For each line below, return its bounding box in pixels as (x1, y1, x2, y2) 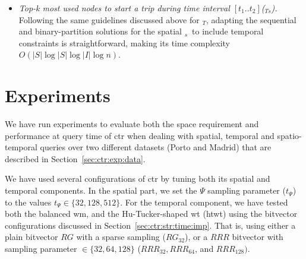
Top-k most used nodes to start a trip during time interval (18, 2, 230, 14)
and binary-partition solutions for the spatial (18, 25, 182, 37)
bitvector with (232, 230, 283, 243)
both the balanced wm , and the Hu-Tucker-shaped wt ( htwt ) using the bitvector (5, 207, 298, 220)
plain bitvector (5, 230, 58, 243)
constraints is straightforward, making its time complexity (18, 36, 231, 49)
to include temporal (192, 25, 264, 37)
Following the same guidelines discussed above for (18, 13, 200, 26)
